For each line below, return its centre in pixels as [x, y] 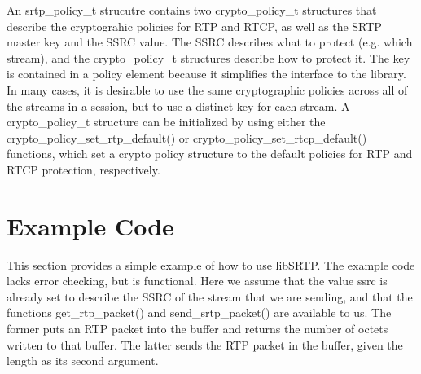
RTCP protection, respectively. [83, 169]
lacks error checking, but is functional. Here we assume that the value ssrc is [197, 281]
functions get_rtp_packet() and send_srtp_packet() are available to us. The [199, 312]
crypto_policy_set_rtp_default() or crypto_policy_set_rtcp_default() [187, 137]
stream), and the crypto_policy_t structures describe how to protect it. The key [208, 57]
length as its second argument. [83, 361]
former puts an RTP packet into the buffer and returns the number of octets [197, 329]
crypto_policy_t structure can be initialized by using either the [166, 122]
